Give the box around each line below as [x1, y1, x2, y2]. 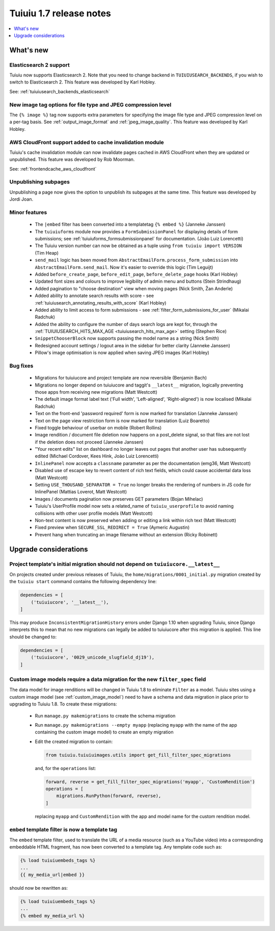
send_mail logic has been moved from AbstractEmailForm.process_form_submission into [35, 257, 238, 263]
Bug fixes [9, 362, 34, 369]
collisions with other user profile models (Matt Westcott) [35, 510, 153, 516]
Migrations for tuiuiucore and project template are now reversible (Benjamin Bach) [35, 375, 207, 381]
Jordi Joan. [9, 196, 34, 202]
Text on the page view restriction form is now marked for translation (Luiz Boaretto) [35, 418, 210, 424]
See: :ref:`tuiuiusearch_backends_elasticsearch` [9, 88, 111, 94]
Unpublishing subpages [9, 178, 70, 185]
